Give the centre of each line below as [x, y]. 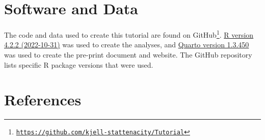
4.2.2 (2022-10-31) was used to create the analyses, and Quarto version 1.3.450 [127, 45]
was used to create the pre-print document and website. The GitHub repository [128, 54]
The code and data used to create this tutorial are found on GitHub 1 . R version [129, 34]
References [43, 100]
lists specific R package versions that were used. [79, 64]
